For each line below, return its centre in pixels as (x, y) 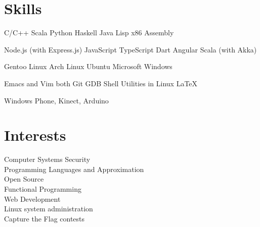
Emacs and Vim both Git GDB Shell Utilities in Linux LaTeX (101, 83)
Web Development (32, 198)
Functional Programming (43, 189)
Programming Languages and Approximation (74, 169)
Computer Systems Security (47, 159)
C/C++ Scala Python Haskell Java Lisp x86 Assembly (89, 33)
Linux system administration (49, 209)
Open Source (24, 179)
